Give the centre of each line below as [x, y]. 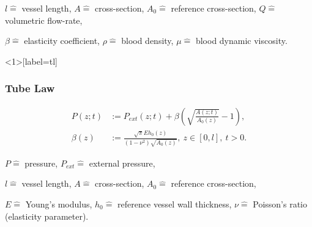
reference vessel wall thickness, [175, 204]
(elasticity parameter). [47, 216]
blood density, [147, 41]
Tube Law [30, 88]
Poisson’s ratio [280, 204]
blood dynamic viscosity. [241, 41]
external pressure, [122, 163]
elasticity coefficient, [62, 41]
